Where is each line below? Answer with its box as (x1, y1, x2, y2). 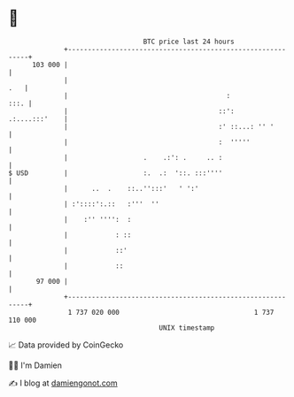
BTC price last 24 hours (143, 37, 236, 46)
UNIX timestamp (159, 323, 215, 332)
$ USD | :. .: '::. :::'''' (8, 168, 223, 178)
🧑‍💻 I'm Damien (8, 360, 63, 370)
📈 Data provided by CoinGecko (8, 340, 124, 350)
